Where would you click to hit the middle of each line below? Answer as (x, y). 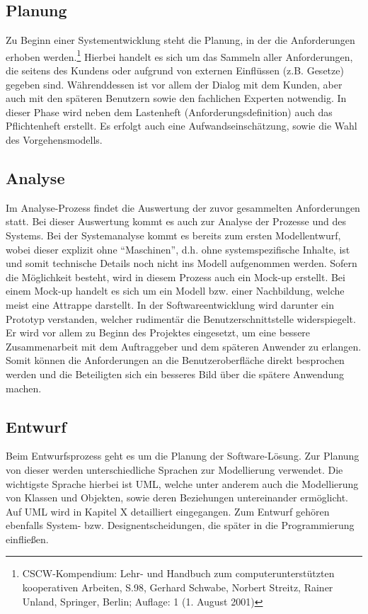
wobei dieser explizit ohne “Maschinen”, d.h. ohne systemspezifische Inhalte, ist (178, 249)
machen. (24, 388)
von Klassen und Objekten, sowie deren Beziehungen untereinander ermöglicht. (177, 498)
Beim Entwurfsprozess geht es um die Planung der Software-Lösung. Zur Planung (183, 456)
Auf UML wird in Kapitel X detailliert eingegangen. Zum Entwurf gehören (168, 511)
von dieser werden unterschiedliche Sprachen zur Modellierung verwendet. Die (174, 469)
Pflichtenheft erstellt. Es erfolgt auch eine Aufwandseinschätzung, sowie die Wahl (182, 126)
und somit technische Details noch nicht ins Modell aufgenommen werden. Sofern (182, 263)
